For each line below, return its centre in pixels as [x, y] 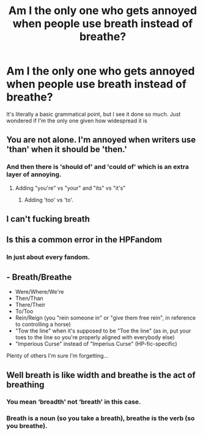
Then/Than [29, 298]
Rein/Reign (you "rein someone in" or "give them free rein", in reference [105, 318]
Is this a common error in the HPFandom [84, 240]
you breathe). [27, 426]
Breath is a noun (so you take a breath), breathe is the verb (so [101, 418]
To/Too [24, 311]
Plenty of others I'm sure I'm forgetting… [57, 356]
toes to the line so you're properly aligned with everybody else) [95, 337]
